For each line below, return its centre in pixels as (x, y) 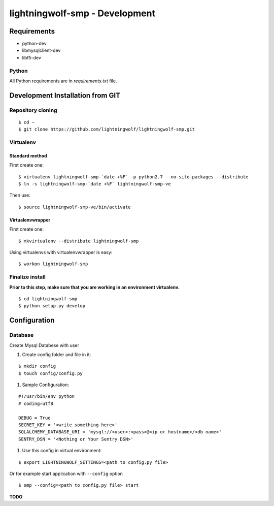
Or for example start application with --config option (66, 473)
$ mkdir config (37, 366)
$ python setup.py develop (52, 306)
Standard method (28, 155)
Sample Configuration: (46, 385)
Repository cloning (33, 110)
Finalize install (27, 277)
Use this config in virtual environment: (62, 451)
